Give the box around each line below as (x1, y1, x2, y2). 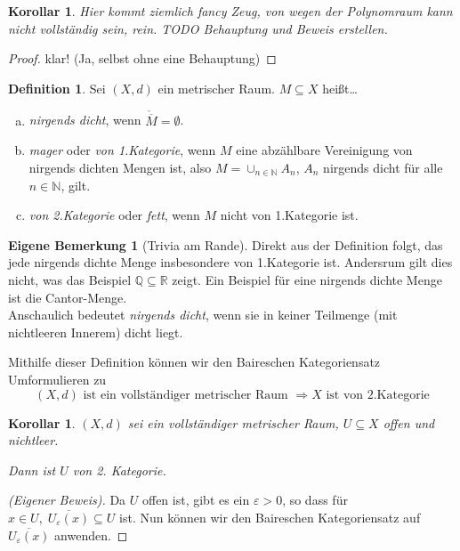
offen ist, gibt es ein (141, 490, 250, 509)
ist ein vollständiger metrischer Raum (83, 388, 288, 401)
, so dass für (282, 490, 348, 509)
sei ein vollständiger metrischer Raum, (127, 413, 339, 432)
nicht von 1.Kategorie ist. (220, 206, 359, 224)
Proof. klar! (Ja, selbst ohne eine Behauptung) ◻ (8, 49, 277, 68)
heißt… (322, 78, 358, 97)
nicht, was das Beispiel (8, 270, 132, 288)
